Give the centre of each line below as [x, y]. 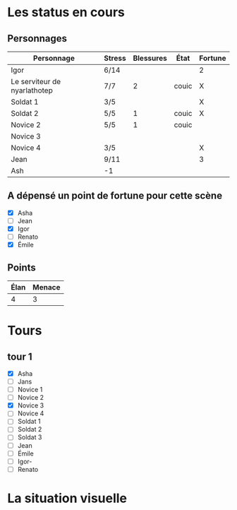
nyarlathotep [32, 90]
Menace [47, 287]
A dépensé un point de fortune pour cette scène [115, 196]
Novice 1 [30, 390]
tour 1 [20, 356]
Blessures [150, 58]
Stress [115, 58]
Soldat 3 [30, 437]
